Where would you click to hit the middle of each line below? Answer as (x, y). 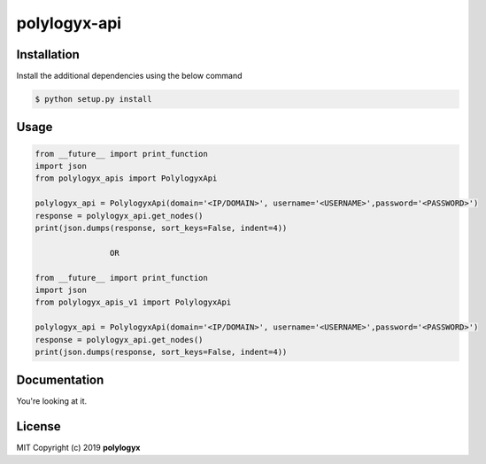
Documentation (60, 380)
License (39, 426)
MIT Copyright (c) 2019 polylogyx (78, 448)
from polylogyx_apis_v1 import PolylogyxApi (133, 302)
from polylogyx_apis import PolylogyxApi (126, 178)
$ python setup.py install (93, 99)
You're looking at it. (52, 401)
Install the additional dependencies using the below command (129, 76)
